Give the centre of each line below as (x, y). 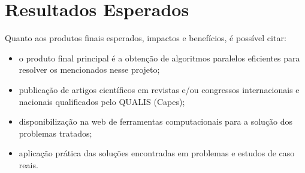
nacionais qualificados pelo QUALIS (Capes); (102, 101)
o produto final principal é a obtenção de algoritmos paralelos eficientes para (159, 58)
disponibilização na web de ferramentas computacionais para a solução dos (156, 121)
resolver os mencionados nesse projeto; (89, 69)
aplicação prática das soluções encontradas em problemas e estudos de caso (157, 153)
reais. (28, 164)
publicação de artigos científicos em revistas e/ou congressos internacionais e (159, 89)
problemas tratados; (55, 133)
